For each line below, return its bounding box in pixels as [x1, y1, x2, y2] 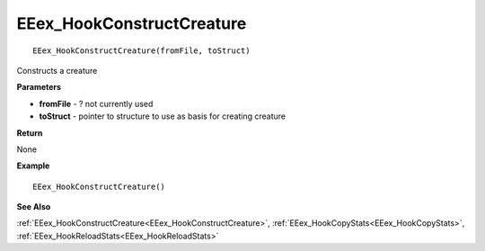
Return [16, 127, 43, 139]
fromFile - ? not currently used [39, 98, 154, 109]
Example [16, 160, 50, 171]
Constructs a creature [16, 65, 98, 76]
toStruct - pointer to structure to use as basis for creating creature [39, 111, 287, 121]
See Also [16, 202, 51, 212]
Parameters [16, 82, 62, 93]
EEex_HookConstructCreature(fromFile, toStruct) [32, 45, 251, 56]
